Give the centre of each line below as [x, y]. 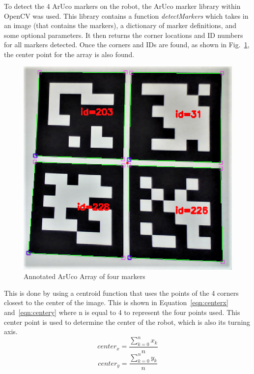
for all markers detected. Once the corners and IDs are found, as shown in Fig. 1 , [127, 45]
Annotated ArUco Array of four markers [85, 276]
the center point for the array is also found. [69, 54]
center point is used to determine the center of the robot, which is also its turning [127, 322]
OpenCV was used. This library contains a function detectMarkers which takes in [126, 16]
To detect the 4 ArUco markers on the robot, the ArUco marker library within [122, 6]
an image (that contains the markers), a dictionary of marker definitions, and [120, 25]
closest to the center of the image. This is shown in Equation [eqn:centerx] [116, 302]
